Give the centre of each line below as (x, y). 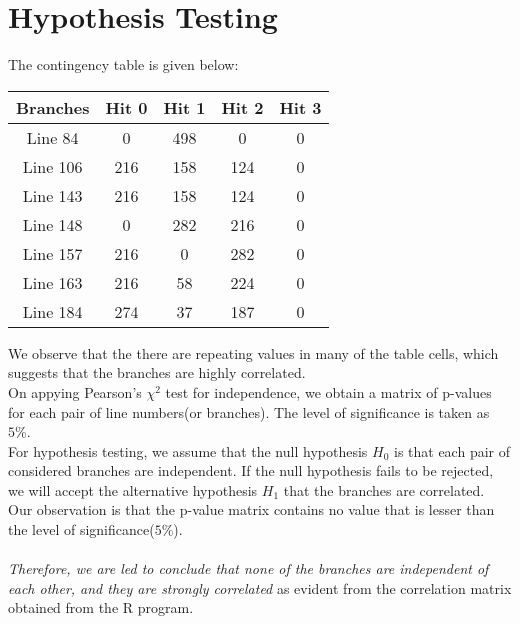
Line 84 (52, 137)
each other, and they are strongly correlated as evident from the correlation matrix (260, 587)
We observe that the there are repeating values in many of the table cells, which (253, 352)
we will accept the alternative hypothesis (133, 489)
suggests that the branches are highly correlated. (157, 372)
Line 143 (52, 195)
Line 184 (52, 311)
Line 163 (52, 282)
